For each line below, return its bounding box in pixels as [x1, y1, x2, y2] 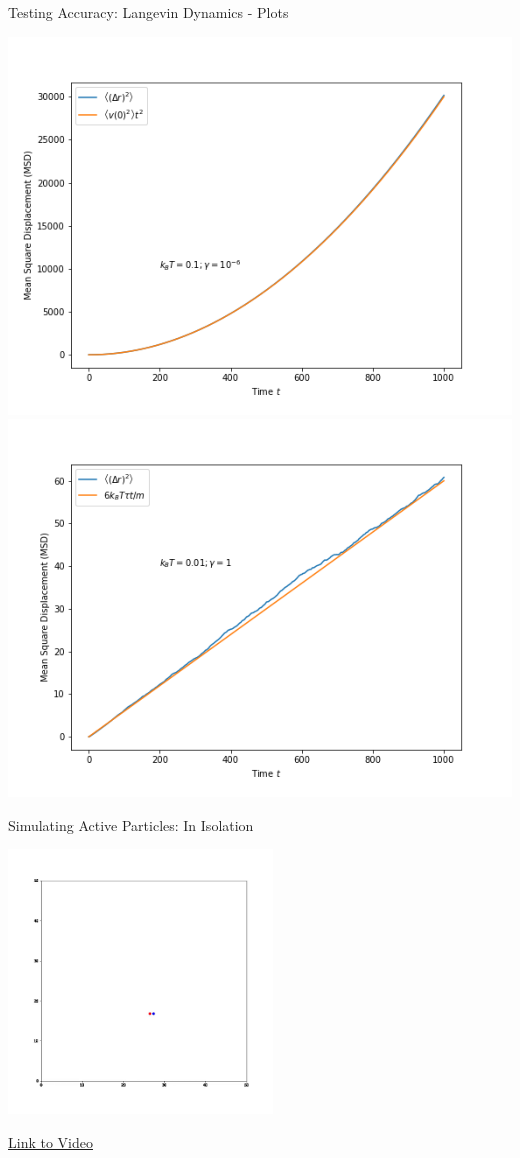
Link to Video [8, 1131, 93, 1152]
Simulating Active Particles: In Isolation [8, 814, 254, 835]
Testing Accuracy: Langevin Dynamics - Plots [8, 2, 289, 22]
